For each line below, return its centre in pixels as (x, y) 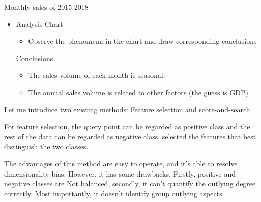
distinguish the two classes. (46, 146)
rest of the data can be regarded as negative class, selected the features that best (130, 136)
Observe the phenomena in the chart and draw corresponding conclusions (142, 41)
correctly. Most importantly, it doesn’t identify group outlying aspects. (114, 193)
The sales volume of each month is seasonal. (97, 75)
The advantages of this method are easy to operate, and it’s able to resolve (121, 163)
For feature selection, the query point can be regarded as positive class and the (127, 126)
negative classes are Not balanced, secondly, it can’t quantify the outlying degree (130, 183)
